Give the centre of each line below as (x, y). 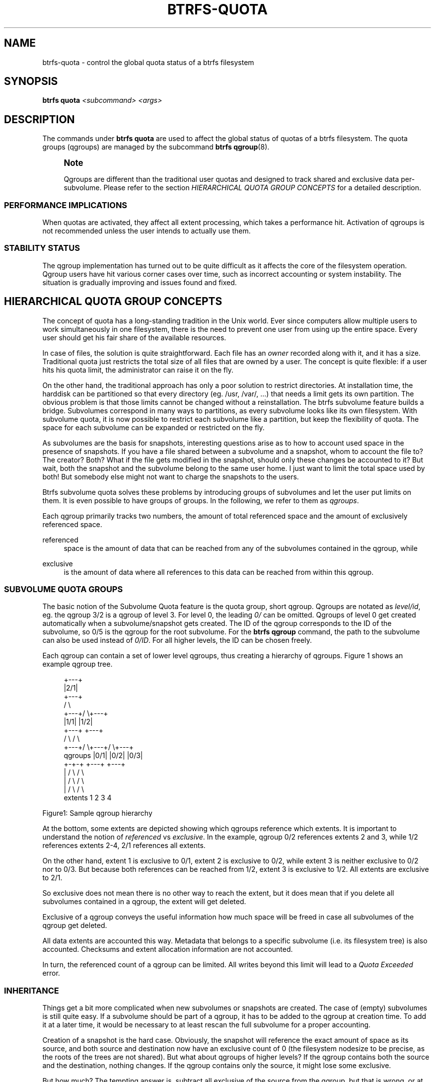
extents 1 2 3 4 (88, 798)
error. (51, 973)
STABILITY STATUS (42, 248)
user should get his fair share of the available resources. (134, 337)
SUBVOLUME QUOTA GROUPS (64, 589)
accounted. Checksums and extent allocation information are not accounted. (168, 949)
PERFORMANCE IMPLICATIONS (66, 205)
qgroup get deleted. (75, 926)
